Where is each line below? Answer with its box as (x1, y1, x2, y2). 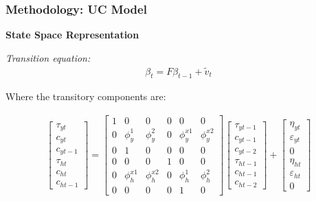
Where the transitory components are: (5, 89, 166, 104)
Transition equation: (5, 50, 91, 64)
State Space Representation (5, 27, 139, 42)
